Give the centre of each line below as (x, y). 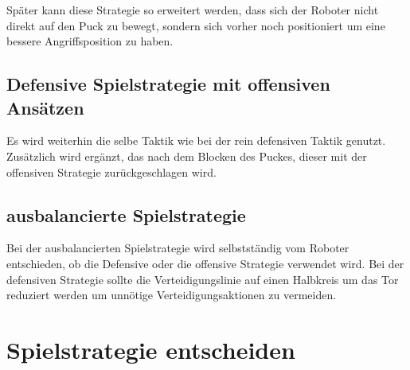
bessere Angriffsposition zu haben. (90, 41)
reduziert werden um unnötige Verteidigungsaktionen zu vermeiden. (172, 295)
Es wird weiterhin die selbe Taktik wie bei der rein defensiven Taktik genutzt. (196, 140)
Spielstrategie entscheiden (151, 349)
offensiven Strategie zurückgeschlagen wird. (111, 171)
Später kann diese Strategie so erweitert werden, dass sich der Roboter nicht (193, 10)
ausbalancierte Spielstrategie (126, 214)
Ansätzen (45, 107)
